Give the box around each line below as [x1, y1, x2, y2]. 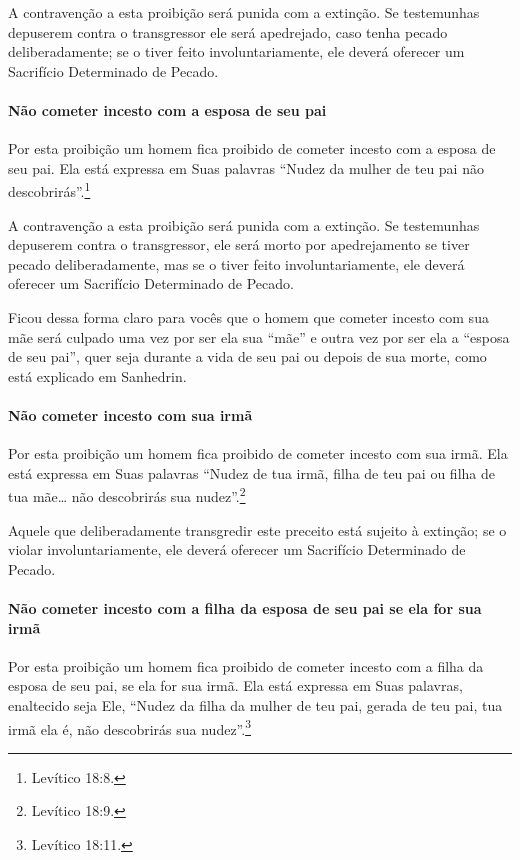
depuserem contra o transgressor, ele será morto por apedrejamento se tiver [8, 234, 470, 255]
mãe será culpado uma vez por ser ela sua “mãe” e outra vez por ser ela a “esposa [8, 326, 510, 347]
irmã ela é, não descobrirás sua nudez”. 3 [8, 715, 252, 739]
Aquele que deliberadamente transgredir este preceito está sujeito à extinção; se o [8, 519, 507, 540]
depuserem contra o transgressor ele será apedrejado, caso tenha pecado [8, 21, 448, 42]
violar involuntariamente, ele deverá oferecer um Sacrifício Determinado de [8, 539, 466, 560]
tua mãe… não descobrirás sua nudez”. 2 [8, 483, 246, 506]
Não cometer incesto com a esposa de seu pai [8, 99, 327, 120]
